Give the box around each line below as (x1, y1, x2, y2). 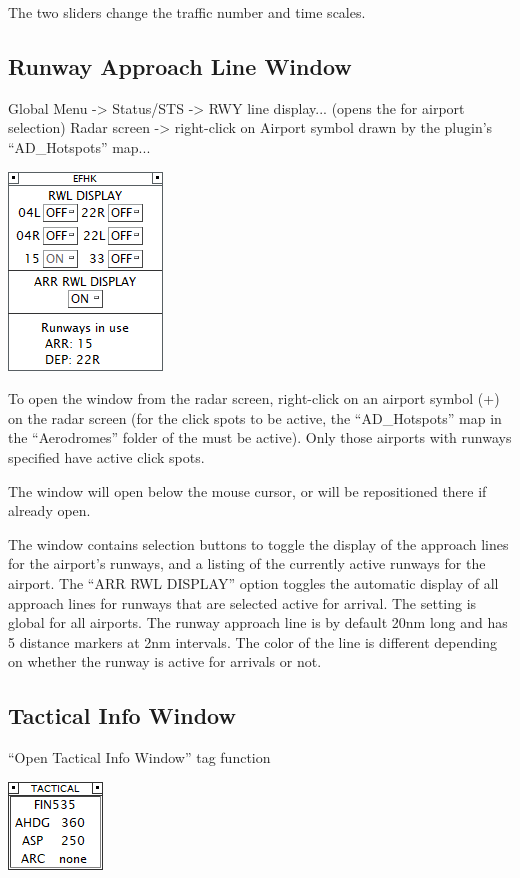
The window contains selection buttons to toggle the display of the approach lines (8, 533, 509, 554)
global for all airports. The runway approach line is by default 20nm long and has (8, 612, 508, 633)
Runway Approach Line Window (8, 50, 352, 81)
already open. (8, 500, 91, 521)
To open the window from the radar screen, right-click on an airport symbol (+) (8, 388, 500, 409)
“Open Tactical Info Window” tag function (8, 747, 271, 768)
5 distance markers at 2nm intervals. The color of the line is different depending (8, 631, 497, 652)
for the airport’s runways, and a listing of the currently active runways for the (8, 553, 486, 574)
